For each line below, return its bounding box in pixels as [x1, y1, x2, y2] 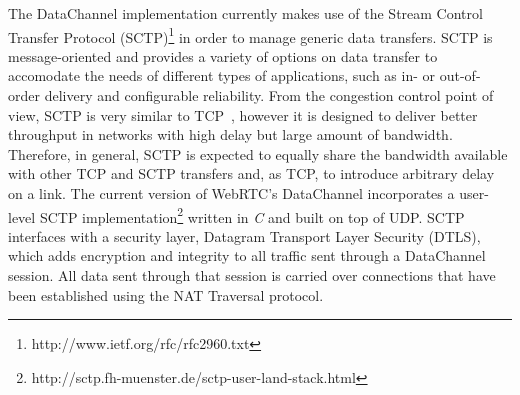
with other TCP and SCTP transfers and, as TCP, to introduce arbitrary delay [8, 163, 495, 184]
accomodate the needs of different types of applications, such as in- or [8, 65, 436, 86]
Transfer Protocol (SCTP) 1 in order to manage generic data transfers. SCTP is [8, 23, 493, 47]
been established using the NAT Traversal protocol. [8, 284, 324, 305]
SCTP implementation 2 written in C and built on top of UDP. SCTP [39, 203, 465, 227]
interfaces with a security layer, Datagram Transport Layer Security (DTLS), [8, 225, 481, 246]
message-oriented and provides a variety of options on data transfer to [8, 45, 438, 66]
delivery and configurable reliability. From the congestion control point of [44, 85, 494, 106]
